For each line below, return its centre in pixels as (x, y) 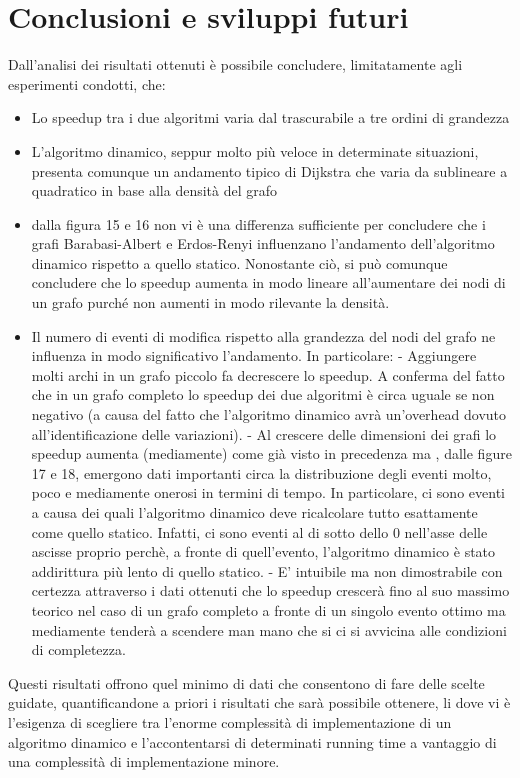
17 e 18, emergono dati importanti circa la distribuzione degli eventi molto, (261, 472)
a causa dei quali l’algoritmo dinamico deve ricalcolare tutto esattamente (254, 512)
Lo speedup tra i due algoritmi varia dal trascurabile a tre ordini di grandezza (270, 117)
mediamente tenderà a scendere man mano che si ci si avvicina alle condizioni (269, 629)
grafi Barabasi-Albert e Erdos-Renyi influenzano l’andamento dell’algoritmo (263, 243)
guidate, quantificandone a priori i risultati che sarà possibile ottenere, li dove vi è (259, 702)
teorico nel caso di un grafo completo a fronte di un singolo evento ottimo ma (268, 609)
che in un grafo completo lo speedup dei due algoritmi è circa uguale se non (263, 394)
